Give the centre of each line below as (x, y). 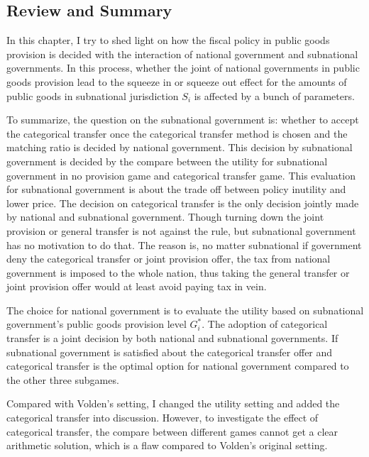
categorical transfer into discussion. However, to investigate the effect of (163, 418)
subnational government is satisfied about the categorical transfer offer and (170, 352)
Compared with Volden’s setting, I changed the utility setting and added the (173, 403)
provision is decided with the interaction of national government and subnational (182, 54)
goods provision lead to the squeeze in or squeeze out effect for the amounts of (177, 81)
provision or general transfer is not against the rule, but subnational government (181, 230)
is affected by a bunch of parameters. (274, 95)
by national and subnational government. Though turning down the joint (165, 217)
